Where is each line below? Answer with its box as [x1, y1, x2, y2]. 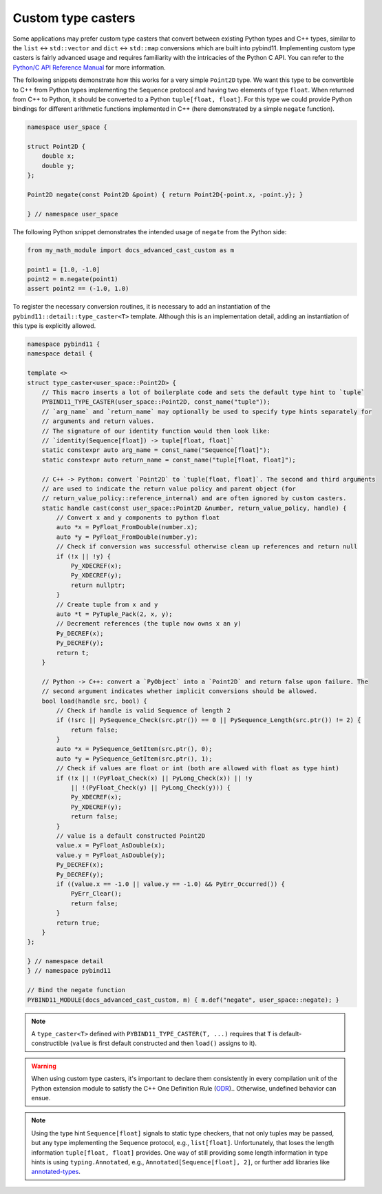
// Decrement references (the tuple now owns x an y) [56, 620, 242, 628]
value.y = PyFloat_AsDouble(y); [56, 851, 165, 859]
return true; [56, 918, 100, 927]
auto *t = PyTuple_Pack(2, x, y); [56, 610, 173, 618]
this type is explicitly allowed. [12, 322, 96, 330]
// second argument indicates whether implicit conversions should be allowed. [41, 688, 318, 695]
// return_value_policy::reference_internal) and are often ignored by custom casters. [41, 495, 347, 502]
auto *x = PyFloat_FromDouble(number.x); [56, 524, 198, 531]
